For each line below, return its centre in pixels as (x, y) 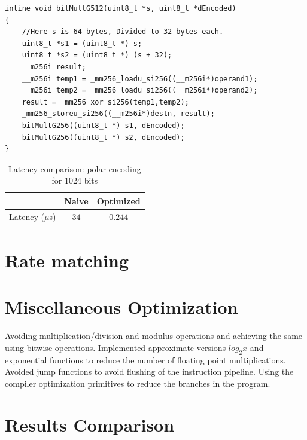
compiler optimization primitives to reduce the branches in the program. (138, 383)
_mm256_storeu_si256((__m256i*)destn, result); (118, 114)
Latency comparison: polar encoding (75, 168)
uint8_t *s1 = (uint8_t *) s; (82, 43)
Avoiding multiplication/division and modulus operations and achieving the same (154, 336)
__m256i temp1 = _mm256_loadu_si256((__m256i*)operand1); (140, 79)
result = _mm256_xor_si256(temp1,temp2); (105, 102)
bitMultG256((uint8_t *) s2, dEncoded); (103, 137)
